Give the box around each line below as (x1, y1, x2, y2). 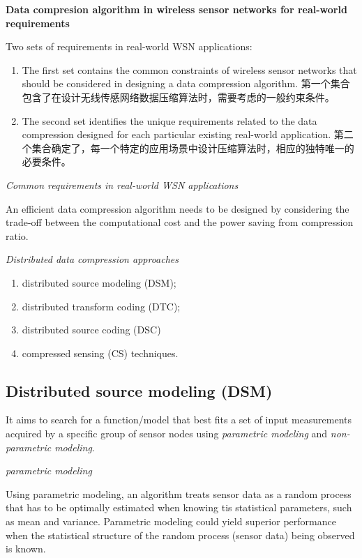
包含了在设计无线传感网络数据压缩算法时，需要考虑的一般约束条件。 (22, 89, 335, 104)
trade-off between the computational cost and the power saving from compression (6, 215, 354, 229)
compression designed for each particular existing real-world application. (22, 127, 331, 142)
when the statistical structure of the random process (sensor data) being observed (6, 527, 355, 542)
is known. (6, 541, 46, 556)
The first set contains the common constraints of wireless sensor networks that (22, 62, 357, 77)
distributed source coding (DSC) (22, 322, 161, 337)
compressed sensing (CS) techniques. (22, 345, 179, 360)
